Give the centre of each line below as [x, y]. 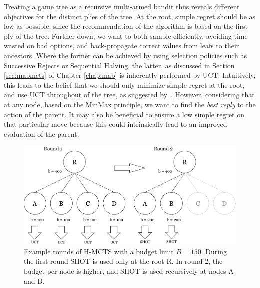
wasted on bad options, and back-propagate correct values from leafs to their [122, 45]
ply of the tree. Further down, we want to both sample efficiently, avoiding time [126, 35]
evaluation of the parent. [42, 133]
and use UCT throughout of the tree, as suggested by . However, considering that [129, 94]
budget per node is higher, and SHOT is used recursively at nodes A [129, 271]
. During [214, 251]
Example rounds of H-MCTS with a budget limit [99, 251]
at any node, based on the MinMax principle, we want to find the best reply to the [130, 104]
